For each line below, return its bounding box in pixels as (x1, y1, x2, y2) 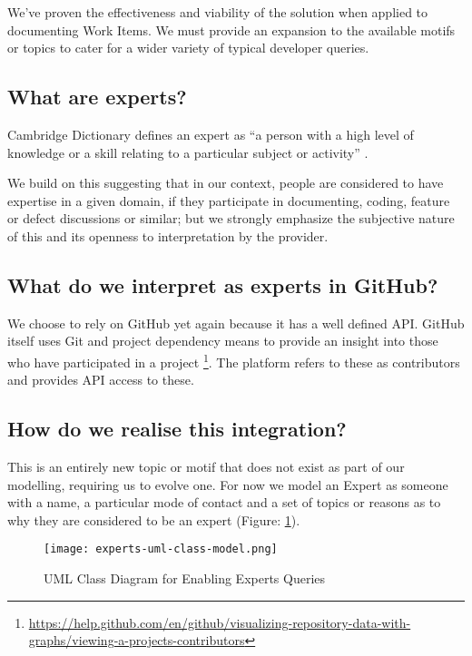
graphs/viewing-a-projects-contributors (28, 631, 245, 650)
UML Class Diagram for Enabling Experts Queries (44, 569, 326, 588)
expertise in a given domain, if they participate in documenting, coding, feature (7, 191, 450, 210)
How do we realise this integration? (7, 415, 347, 443)
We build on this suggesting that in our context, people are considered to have (7, 173, 444, 192)
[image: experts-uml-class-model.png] (44, 543, 278, 556)
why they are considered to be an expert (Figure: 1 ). (7, 510, 300, 529)
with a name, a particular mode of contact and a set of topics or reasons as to (7, 493, 441, 512)
